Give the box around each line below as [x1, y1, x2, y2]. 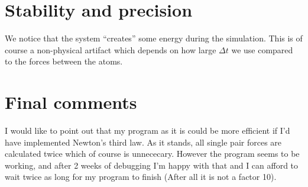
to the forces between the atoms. [5, 55, 123, 67]
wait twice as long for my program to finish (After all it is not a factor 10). [5, 170, 277, 183]
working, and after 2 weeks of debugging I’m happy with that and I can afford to [5, 159, 299, 171]
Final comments [5, 90, 137, 114]
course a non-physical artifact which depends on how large [5, 43, 216, 56]
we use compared [231, 43, 293, 56]
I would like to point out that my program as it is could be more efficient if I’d [5, 124, 290, 137]
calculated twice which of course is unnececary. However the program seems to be [5, 147, 300, 160]
